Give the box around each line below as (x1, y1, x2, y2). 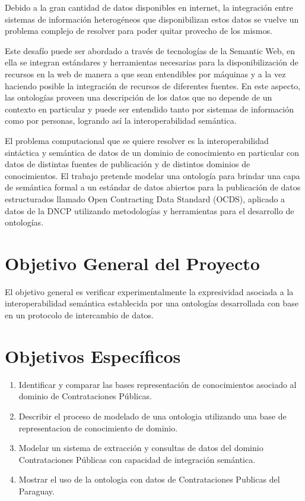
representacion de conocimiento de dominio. (18, 421, 178, 434)
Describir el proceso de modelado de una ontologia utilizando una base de (18, 409, 287, 422)
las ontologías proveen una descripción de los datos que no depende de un (5, 91, 272, 104)
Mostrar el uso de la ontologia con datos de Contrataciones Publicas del (18, 473, 280, 486)
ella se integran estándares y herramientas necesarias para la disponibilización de (5, 56, 298, 68)
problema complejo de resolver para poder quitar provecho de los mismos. (5, 24, 272, 37)
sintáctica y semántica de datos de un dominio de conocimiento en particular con (5, 146, 300, 158)
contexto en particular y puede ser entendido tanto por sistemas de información (5, 102, 294, 115)
